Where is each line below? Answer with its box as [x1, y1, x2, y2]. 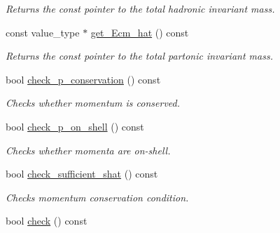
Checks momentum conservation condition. [6, 189, 189, 204]
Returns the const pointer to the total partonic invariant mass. [6, 48, 273, 63]
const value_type [6, 25, 80, 39]
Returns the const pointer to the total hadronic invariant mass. [6, 1, 275, 15]
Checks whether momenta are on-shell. [6, 142, 171, 157]
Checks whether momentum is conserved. [6, 95, 181, 110]
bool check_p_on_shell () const [6, 119, 144, 133]
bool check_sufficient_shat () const [6, 166, 158, 181]
